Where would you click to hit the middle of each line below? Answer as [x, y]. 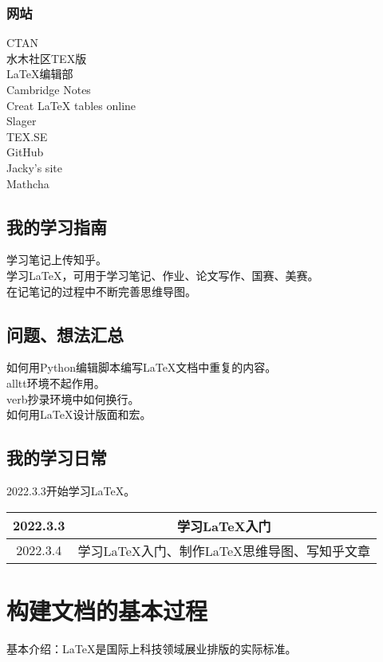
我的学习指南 [57, 226]
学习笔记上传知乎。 [57, 260]
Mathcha [28, 183]
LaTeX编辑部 [40, 74]
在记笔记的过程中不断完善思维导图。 [101, 291]
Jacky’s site [34, 167]
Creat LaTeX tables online [71, 105]
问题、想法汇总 [65, 334]
